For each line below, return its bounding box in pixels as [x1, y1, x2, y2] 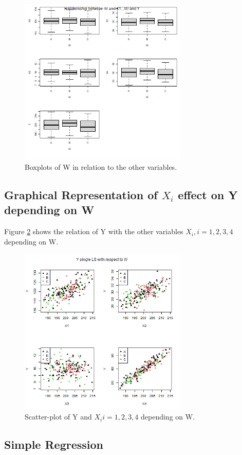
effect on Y [178, 186, 238, 202]
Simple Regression [4, 436, 104, 452]
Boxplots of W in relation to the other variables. [25, 161, 177, 172]
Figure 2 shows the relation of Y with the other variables [4, 226, 183, 237]
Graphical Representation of [4, 186, 158, 202]
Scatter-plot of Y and [25, 411, 92, 422]
